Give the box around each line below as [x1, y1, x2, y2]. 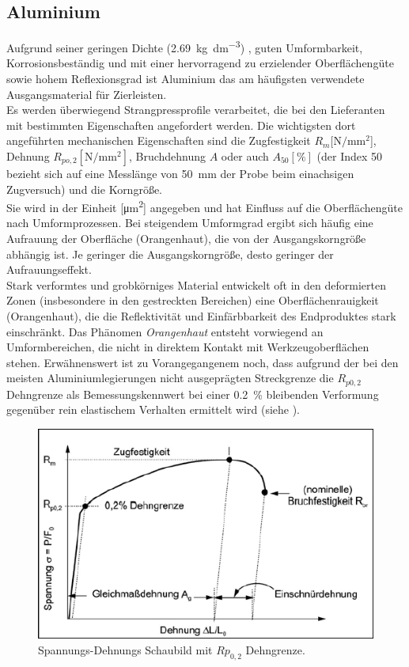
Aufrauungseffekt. [6, 261, 92, 278]
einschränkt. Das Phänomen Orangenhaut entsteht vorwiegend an [6, 323, 324, 339]
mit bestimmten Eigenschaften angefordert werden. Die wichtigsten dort [6, 116, 356, 133]
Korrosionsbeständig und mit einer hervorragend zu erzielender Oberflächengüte [6, 55, 394, 71]
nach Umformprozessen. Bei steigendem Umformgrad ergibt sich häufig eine [6, 214, 373, 231]
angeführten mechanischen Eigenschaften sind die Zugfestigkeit [6, 132, 311, 149]
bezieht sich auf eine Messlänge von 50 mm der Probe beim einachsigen [6, 165, 354, 182]
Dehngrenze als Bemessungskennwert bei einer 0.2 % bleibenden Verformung [6, 385, 379, 402]
